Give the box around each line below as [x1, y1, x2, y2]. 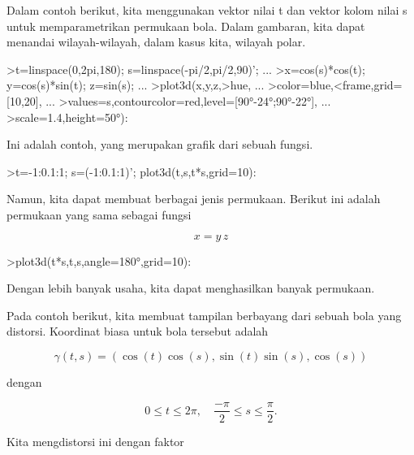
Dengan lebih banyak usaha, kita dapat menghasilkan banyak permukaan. [6, 279, 375, 297]
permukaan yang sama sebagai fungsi [6, 206, 192, 223]
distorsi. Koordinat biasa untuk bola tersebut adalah [6, 323, 269, 340]
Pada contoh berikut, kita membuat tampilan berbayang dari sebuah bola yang [6, 306, 402, 323]
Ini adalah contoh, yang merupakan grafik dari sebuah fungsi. [6, 136, 313, 153]
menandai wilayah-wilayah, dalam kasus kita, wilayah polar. [6, 33, 306, 50]
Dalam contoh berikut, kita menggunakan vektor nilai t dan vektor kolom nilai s [6, 2, 408, 18]
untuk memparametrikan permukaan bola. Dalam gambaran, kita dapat [6, 17, 365, 34]
